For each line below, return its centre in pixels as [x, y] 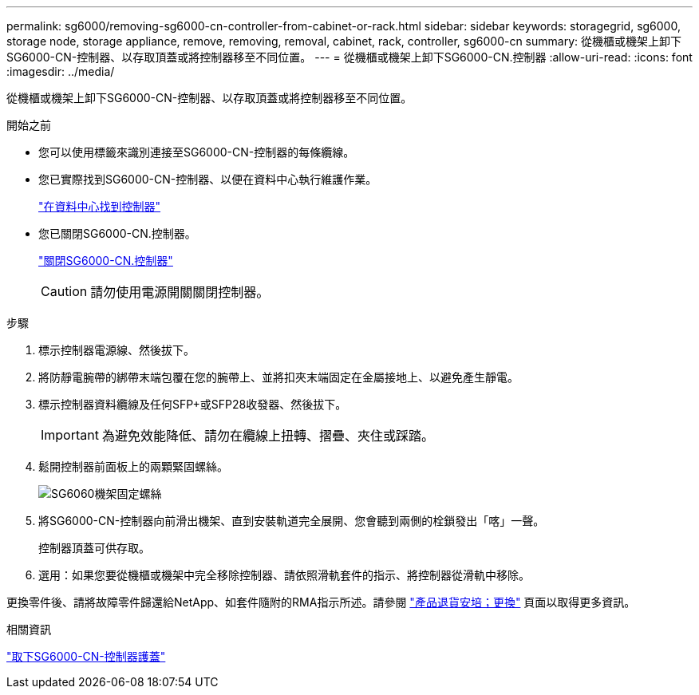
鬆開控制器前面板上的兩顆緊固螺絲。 [133, 466]
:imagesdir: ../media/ [61, 71]
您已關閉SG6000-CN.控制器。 [117, 233]
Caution [64, 291]
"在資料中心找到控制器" [100, 206]
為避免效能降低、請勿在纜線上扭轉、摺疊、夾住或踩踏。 [268, 436]
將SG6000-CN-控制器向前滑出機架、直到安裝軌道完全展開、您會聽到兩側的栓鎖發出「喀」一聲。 [292, 521]
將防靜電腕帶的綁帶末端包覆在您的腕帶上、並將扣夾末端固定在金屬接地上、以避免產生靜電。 [278, 377]
